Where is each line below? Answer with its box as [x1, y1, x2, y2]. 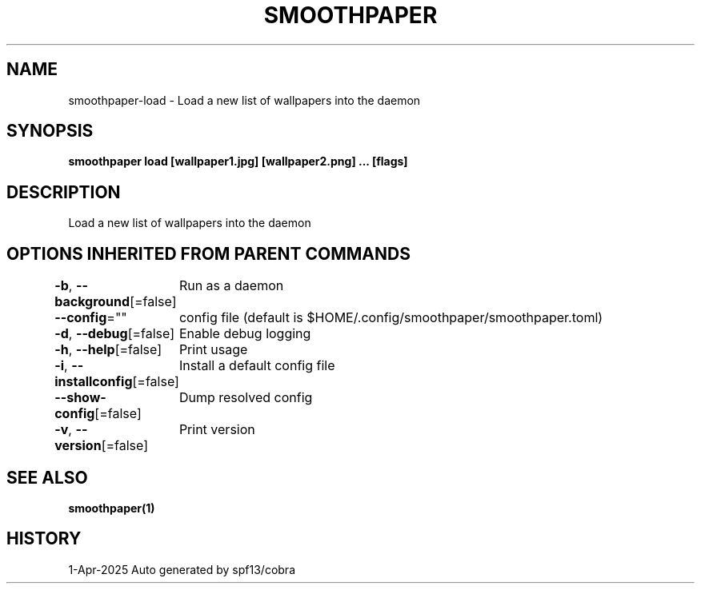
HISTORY [6, 528, 82, 549]
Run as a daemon [178, 277, 284, 294]
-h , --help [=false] [54, 341, 162, 358]
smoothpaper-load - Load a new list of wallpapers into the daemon [68, 93, 421, 107]
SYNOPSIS [6, 121, 94, 142]
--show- [54, 389, 106, 406]
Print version [178, 421, 255, 438]
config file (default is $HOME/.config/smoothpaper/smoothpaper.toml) [178, 309, 603, 326]
